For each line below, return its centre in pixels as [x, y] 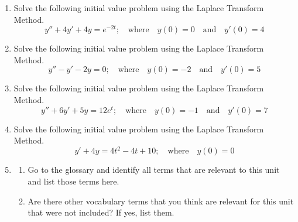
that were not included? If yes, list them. [101, 212]
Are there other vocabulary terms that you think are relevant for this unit [161, 201]
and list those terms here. [73, 181]
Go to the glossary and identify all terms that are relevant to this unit [154, 170]
